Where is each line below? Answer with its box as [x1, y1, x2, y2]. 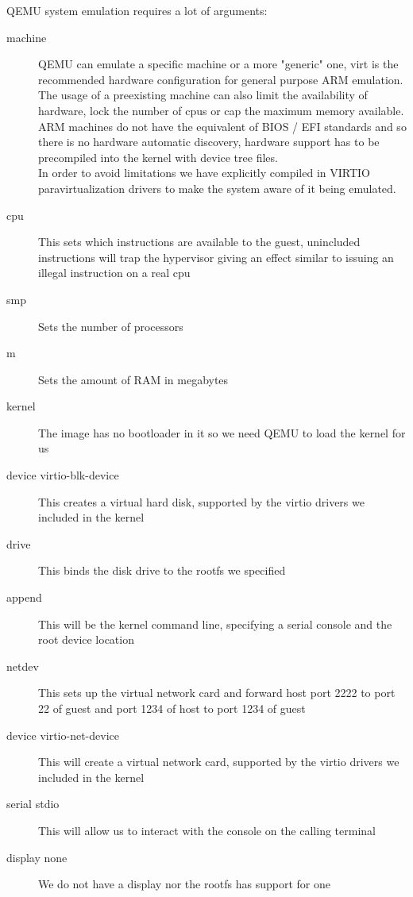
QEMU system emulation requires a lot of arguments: [6, 2, 268, 18]
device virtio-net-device [6, 726, 119, 743]
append [6, 589, 42, 606]
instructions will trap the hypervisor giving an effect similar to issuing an [38, 248, 394, 265]
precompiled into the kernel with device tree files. [38, 148, 278, 165]
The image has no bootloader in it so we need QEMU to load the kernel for [38, 424, 406, 441]
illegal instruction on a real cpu [38, 264, 191, 281]
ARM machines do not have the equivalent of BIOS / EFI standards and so [38, 117, 407, 134]
